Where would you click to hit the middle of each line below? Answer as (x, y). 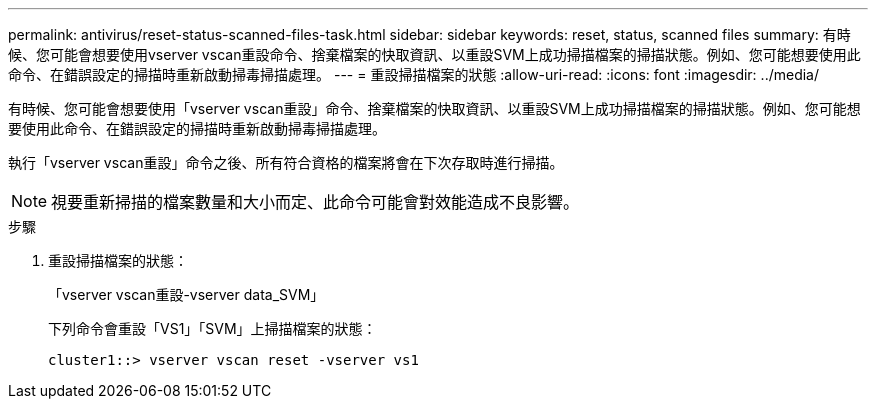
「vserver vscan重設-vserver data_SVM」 (186, 294)
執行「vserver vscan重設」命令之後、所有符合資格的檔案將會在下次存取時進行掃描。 (286, 162)
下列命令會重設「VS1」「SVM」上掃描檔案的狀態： (212, 328)
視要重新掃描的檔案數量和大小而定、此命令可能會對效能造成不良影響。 (315, 202)
